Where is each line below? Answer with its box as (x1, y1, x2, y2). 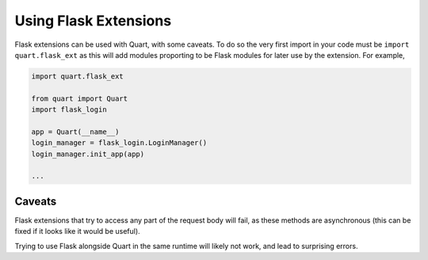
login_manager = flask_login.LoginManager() (31, 139, 208, 147)
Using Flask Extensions (14, 12, 172, 29)
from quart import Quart (31, 94, 128, 103)
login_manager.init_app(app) (31, 149, 145, 159)
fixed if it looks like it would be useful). (14, 227, 140, 236)
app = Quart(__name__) (31, 127, 120, 136)
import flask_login (31, 105, 107, 114)
